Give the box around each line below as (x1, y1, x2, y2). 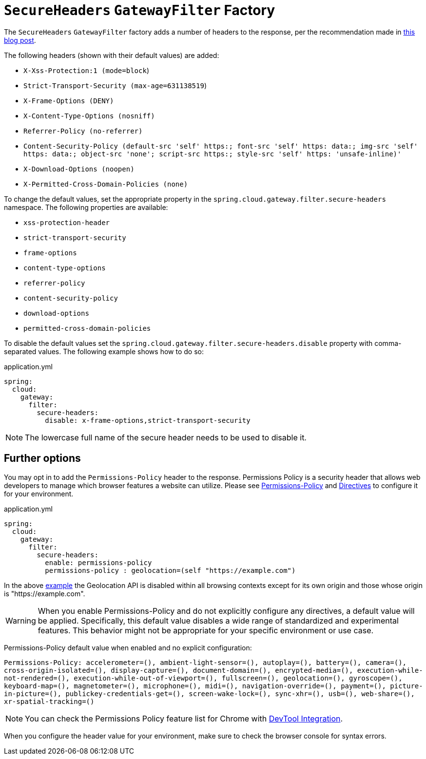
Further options (4, 452, 81, 465)
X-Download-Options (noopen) (23, 165, 135, 173)
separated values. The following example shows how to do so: (4, 347, 204, 356)
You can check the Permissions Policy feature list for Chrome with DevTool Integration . (25, 713, 343, 723)
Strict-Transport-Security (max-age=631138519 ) (23, 81, 207, 90)
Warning (5, 615, 36, 626)
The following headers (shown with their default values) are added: (4, 51, 219, 59)
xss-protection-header (23, 218, 110, 227)
